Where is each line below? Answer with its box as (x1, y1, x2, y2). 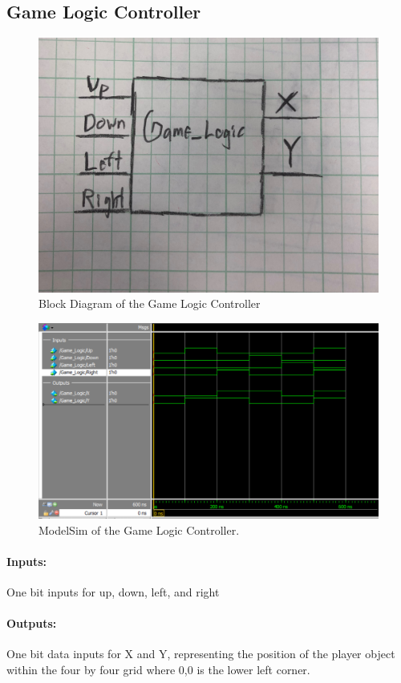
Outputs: (6, 615, 57, 632)
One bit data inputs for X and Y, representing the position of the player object (6, 645, 395, 662)
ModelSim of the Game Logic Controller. (38, 521, 240, 538)
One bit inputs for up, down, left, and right (6, 584, 220, 600)
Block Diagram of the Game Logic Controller (38, 295, 261, 312)
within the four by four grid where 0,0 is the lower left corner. (6, 661, 310, 677)
